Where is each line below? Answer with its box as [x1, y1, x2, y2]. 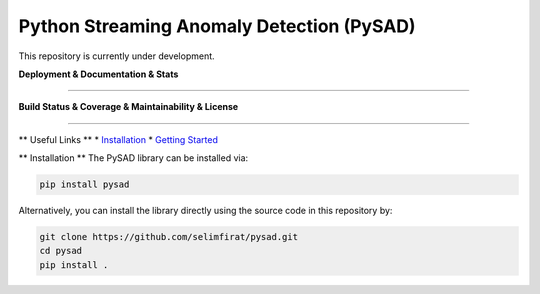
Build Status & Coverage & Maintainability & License [18, 101, 239, 113]
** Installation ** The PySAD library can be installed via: [18, 152, 249, 164]
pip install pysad [39, 179, 130, 190]
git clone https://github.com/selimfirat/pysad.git [39, 231, 299, 243]
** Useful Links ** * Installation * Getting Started [18, 133, 219, 145]
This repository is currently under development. [18, 50, 215, 62]
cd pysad [39, 245, 83, 257]
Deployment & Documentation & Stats [18, 68, 179, 80]
